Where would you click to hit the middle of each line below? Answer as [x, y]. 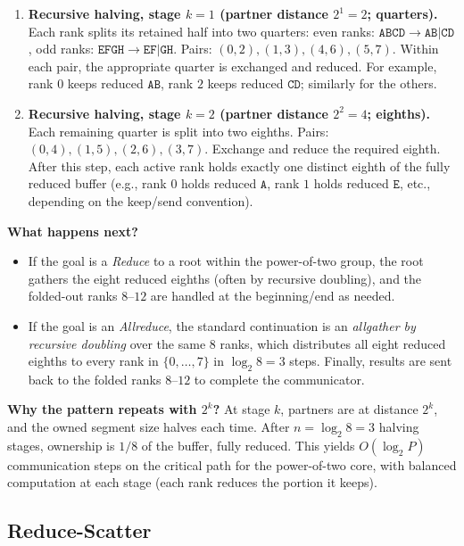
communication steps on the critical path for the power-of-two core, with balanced [232, 464]
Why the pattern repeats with [102, 409]
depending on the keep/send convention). [141, 200]
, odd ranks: [61, 49]
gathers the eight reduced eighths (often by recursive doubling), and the [225, 278]
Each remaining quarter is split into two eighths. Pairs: [178, 131]
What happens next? [73, 231]
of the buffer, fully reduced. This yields [248, 445]
